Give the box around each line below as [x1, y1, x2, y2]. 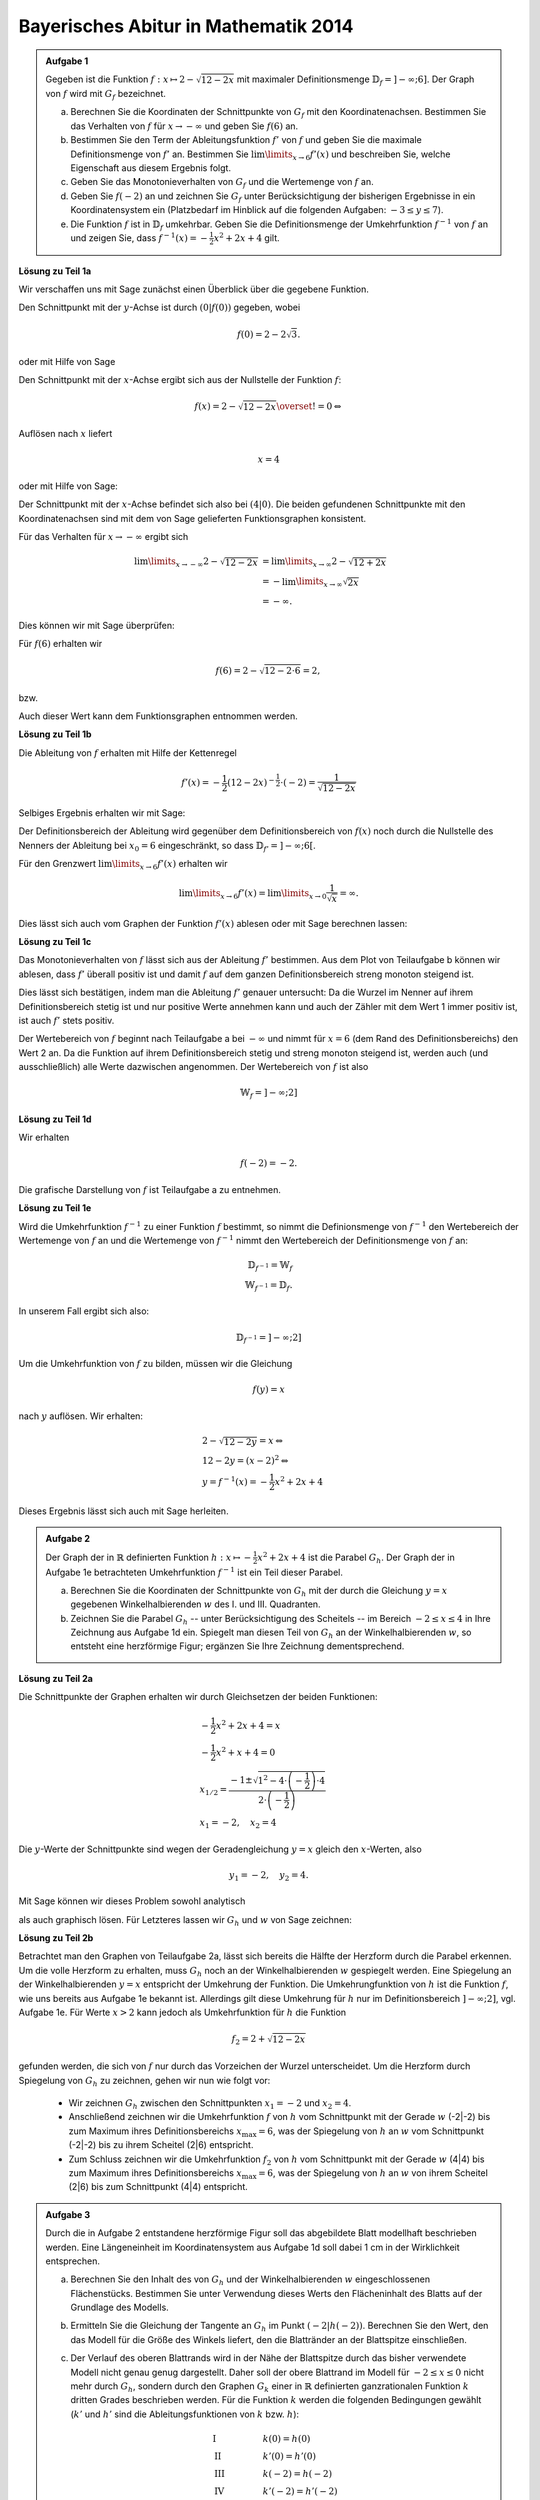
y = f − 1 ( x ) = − [201, 1475, 269, 1487]
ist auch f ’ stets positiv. [18, 1014, 115, 1026]
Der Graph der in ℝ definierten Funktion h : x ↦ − [45, 1551, 252, 1563]
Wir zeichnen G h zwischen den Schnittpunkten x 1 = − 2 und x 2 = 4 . [68, 2097, 352, 2111]
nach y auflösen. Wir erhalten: [18, 1410, 144, 1422]
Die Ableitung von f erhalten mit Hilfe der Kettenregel [18, 746, 237, 759]
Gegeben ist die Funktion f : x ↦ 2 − [45, 73, 195, 85]
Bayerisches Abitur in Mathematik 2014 [18, 15, 354, 37]
